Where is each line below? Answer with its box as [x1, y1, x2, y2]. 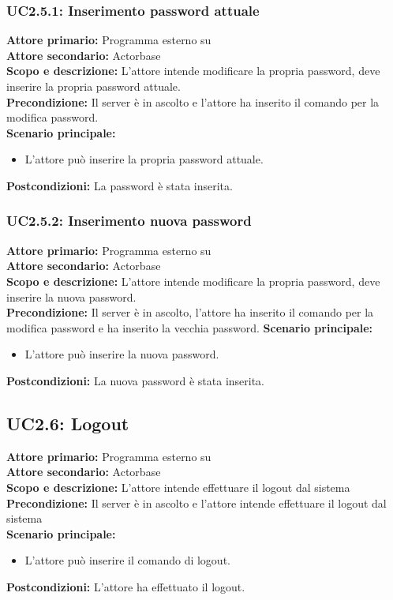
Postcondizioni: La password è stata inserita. [6, 177, 233, 193]
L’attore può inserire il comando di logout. [24, 552, 230, 568]
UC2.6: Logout [6, 411, 129, 435]
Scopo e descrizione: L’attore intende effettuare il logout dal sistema [6, 478, 350, 495]
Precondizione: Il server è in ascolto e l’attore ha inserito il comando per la [6, 93, 380, 110]
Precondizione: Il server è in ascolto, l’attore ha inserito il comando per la [6, 304, 374, 321]
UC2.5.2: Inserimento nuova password [6, 211, 252, 231]
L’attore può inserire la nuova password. [24, 346, 219, 362]
